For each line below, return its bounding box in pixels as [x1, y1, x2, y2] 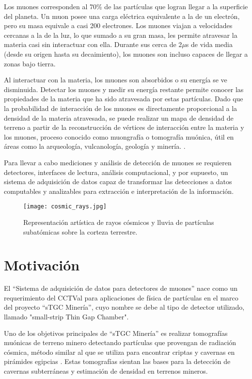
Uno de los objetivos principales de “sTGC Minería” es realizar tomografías [4, 328, 228, 338]
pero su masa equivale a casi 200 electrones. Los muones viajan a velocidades [4, 20, 233, 31]
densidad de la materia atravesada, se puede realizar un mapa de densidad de [4, 112, 234, 123]
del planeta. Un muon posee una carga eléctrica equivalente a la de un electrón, [4, 11, 240, 21]
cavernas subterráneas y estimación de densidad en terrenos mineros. [4, 366, 208, 376]
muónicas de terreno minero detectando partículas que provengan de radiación [4, 337, 236, 347]
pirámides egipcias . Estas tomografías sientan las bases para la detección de [4, 356, 231, 366]
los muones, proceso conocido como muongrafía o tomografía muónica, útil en [4, 131, 234, 142]
